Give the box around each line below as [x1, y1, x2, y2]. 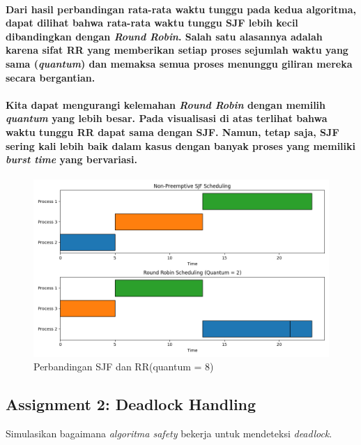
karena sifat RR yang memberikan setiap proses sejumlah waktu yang [6, 43, 348, 57]
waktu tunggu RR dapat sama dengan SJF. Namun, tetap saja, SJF [6, 124, 339, 139]
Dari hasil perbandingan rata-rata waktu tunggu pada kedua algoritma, [6, 1, 357, 16]
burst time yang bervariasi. [6, 152, 137, 167]
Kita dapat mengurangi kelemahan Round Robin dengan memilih [6, 97, 326, 112]
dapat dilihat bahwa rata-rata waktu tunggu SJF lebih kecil [6, 15, 298, 30]
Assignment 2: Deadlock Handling [6, 393, 256, 415]
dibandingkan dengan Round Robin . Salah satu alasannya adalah [6, 29, 323, 43]
